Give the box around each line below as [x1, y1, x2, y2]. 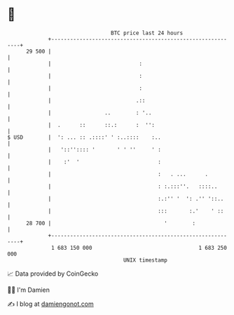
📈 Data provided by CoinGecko [7, 269, 99, 278]
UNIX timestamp [123, 256, 168, 264]
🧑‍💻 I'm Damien [7, 286, 50, 294]
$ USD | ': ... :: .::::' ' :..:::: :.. [7, 133, 161, 141]
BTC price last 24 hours [111, 29, 184, 36]
